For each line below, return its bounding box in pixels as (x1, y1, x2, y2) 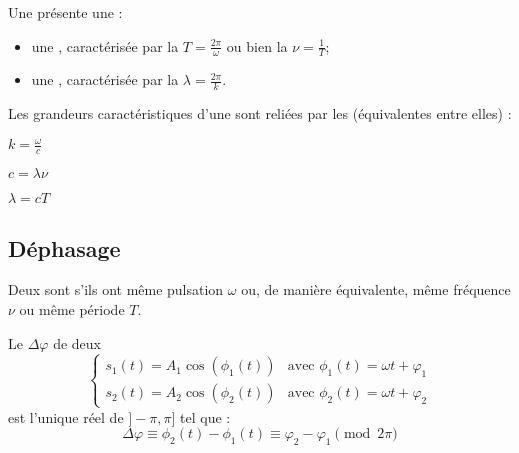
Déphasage (8, 232, 121, 263)
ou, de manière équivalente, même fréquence (241, 279, 511, 300)
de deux (53, 332, 101, 353)
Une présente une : (8, 2, 123, 22)
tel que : (180, 406, 231, 427)
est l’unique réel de (8, 406, 124, 427)
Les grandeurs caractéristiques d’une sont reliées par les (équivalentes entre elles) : (8, 103, 512, 124)
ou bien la (226, 35, 288, 56)
